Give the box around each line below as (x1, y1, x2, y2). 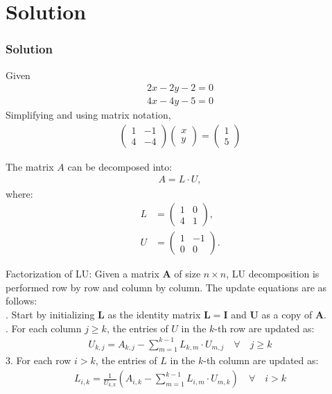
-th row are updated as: (214, 320, 315, 335)
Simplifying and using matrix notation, (6, 108, 171, 122)
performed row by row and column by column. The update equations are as (6, 280, 327, 294)
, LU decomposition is (226, 266, 320, 281)
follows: (6, 293, 37, 308)
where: (6, 186, 33, 200)
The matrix (6, 159, 54, 173)
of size (174, 266, 201, 281)
